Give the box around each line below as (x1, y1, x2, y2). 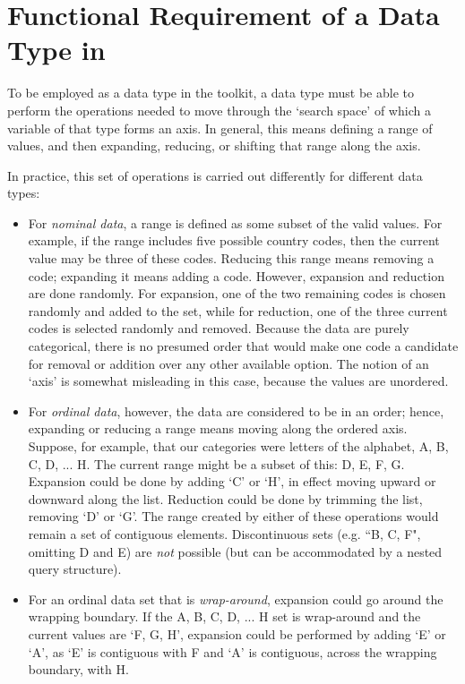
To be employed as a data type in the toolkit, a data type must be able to (7, 83, 414, 102)
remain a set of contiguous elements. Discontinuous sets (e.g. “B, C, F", (28, 524, 421, 543)
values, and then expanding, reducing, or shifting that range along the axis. (7, 136, 421, 155)
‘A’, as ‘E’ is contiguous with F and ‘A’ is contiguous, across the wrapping (28, 642, 437, 661)
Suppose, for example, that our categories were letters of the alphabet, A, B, (28, 437, 449, 455)
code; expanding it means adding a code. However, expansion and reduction (28, 266, 444, 285)
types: (7, 184, 40, 202)
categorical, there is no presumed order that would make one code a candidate (28, 337, 459, 355)
